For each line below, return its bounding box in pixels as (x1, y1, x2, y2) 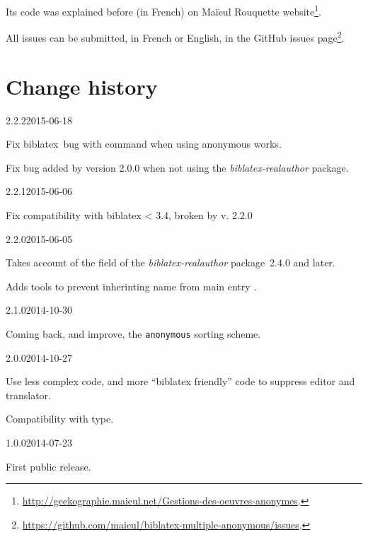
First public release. (6, 459, 91, 473)
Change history (6, 71, 158, 100)
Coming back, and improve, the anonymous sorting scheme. (6, 326, 261, 341)
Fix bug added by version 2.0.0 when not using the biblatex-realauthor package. (6, 160, 349, 175)
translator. (6, 387, 51, 402)
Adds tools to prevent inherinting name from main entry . (6, 278, 257, 293)
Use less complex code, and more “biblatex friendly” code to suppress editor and (6, 374, 355, 389)
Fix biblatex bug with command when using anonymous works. (6, 136, 282, 151)
